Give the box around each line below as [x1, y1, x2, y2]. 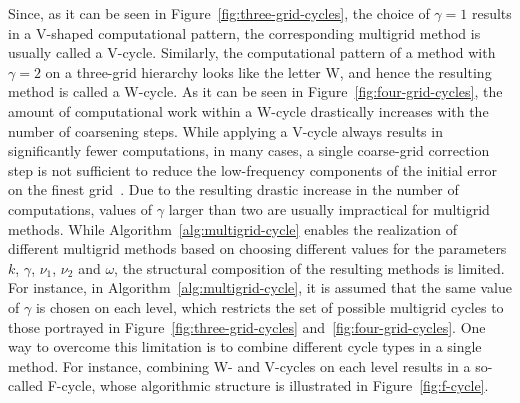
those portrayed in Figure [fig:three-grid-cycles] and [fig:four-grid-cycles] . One [8, 316, 486, 337]
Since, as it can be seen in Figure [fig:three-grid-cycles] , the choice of [8, 3, 430, 23]
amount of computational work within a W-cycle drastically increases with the [8, 100, 489, 121]
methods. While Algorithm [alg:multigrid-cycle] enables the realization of [8, 218, 458, 239]
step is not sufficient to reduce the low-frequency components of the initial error [8, 159, 497, 180]
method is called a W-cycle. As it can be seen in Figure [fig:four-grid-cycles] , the [8, 81, 503, 102]
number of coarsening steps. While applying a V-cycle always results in [8, 120, 443, 141]
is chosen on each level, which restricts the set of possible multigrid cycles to [35, 296, 504, 317]
